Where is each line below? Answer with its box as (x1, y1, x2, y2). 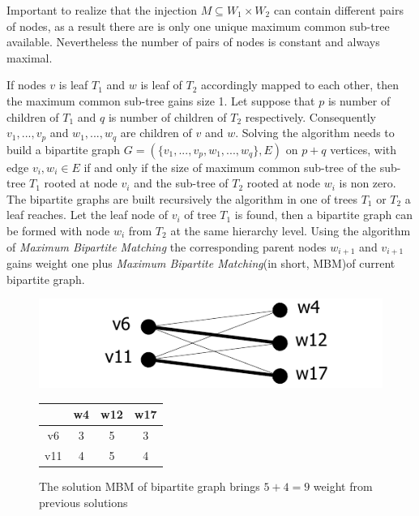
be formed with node (6, 221, 110, 239)
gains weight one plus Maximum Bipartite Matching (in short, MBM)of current (6, 255, 395, 272)
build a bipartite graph (6, 140, 121, 157)
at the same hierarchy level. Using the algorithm (170, 221, 411, 239)
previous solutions (39, 493, 128, 510)
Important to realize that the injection (6, 2, 197, 18)
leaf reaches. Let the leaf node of (6, 206, 169, 223)
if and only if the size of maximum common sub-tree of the (83, 158, 377, 175)
